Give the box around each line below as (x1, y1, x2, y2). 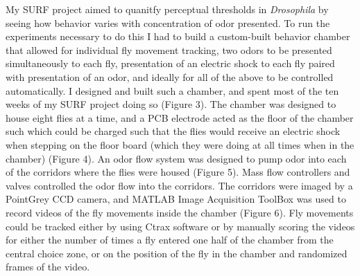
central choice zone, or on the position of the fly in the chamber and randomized (6, 246, 348, 260)
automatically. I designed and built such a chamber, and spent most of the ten (6, 83, 339, 98)
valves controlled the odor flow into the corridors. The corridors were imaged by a (6, 178, 353, 192)
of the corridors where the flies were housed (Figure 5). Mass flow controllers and (6, 165, 350, 179)
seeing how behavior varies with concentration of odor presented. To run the (6, 15, 330, 30)
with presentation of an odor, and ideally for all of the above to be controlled (6, 69, 334, 84)
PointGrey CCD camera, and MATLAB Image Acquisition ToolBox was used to (6, 192, 346, 206)
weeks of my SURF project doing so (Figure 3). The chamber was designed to (6, 97, 336, 111)
